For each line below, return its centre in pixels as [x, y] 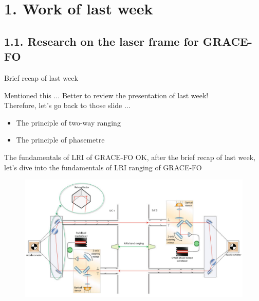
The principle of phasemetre [60, 140]
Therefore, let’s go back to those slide [63, 105]
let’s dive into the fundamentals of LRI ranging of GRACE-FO [103, 167]
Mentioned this [28, 95]
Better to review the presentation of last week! [135, 95]
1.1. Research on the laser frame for [101, 41]
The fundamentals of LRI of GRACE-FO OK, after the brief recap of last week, [130, 157]
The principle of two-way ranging [68, 122]
